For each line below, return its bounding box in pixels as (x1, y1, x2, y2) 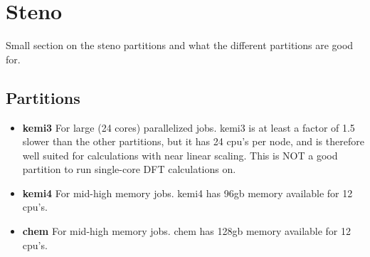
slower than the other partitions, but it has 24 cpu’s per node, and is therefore (22, 134, 364, 149)
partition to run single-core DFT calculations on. (22, 162, 236, 177)
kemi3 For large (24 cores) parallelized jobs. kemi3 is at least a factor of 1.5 (22, 120, 355, 135)
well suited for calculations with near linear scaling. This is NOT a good (22, 147, 338, 162)
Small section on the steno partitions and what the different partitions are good (6, 38, 354, 53)
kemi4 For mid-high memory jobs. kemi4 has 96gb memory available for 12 (22, 185, 353, 200)
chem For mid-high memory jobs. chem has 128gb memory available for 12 (22, 224, 351, 238)
